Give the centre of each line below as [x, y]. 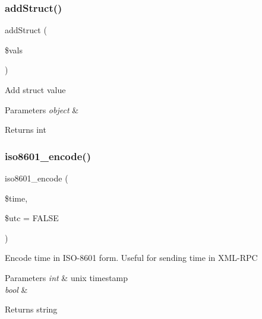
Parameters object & [42, 109]
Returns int [26, 130]
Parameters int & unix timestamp [67, 277]
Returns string [31, 309]
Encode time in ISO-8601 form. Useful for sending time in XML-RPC [131, 258]
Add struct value [35, 90]
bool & [16, 289]
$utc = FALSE [32, 218]
